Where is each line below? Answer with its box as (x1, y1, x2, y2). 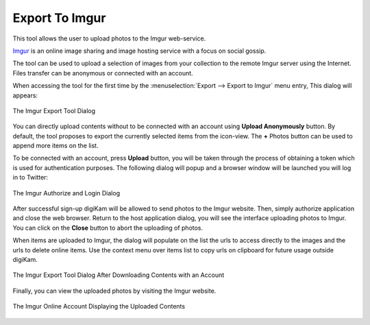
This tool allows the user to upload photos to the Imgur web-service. (12, 34, 206, 43)
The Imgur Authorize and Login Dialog (12, 189, 120, 197)
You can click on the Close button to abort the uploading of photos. (12, 224, 203, 232)
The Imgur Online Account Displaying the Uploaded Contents (12, 302, 185, 311)
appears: (12, 91, 38, 99)
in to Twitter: (12, 173, 48, 182)
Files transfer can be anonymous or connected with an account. (12, 69, 193, 77)
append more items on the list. (12, 141, 99, 150)
